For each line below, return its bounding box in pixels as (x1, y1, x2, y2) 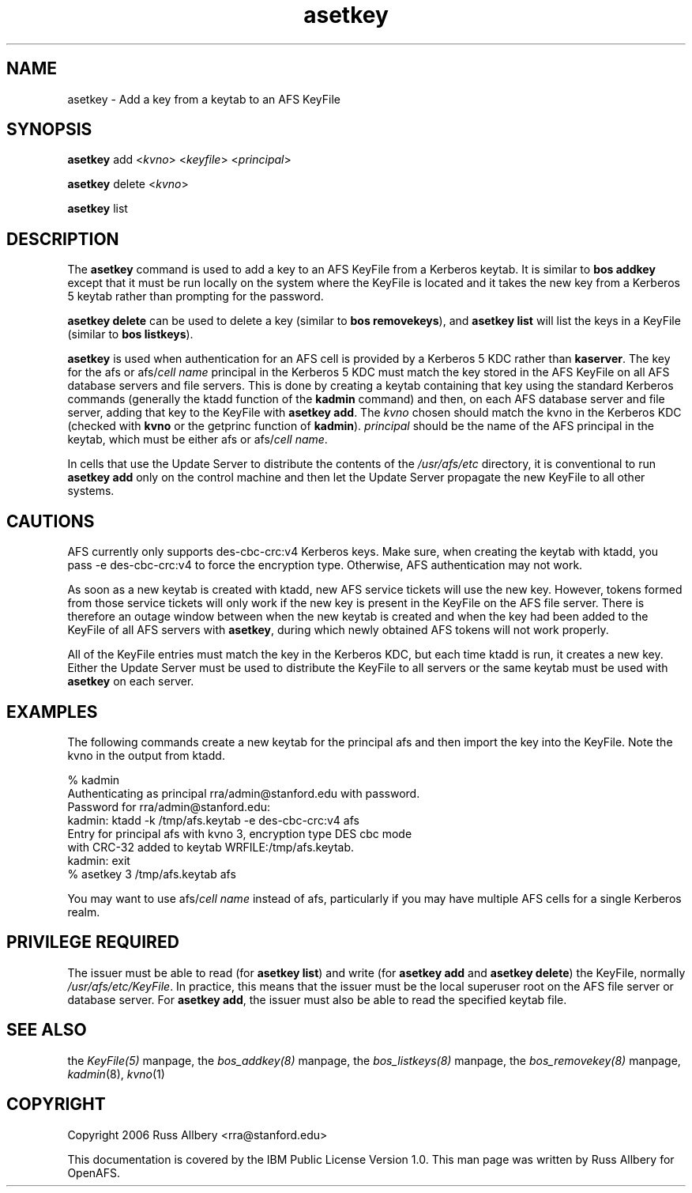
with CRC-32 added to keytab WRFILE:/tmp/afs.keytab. (67, 840, 355, 854)
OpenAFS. (67, 1165, 121, 1180)
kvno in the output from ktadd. (67, 748, 225, 762)
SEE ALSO (6, 1020, 87, 1040)
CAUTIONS (6, 511, 95, 531)
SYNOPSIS (6, 119, 92, 140)
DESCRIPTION (6, 228, 119, 249)
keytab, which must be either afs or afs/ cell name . (67, 432, 328, 447)
